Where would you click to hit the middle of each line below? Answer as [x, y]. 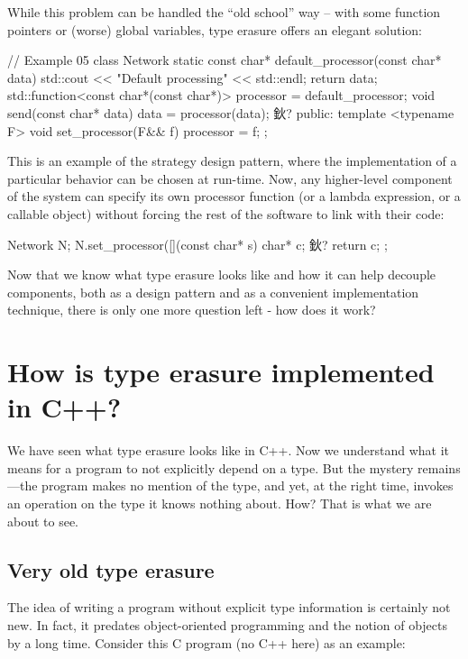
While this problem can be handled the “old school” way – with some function [224, 12]
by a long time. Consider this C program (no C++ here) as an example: [206, 642]
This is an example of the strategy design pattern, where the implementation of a [232, 161]
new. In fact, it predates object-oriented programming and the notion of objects [227, 624]
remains [439, 467]
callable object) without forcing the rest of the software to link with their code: [226, 213]
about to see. [43, 521]
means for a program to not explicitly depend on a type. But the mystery [211, 467]
